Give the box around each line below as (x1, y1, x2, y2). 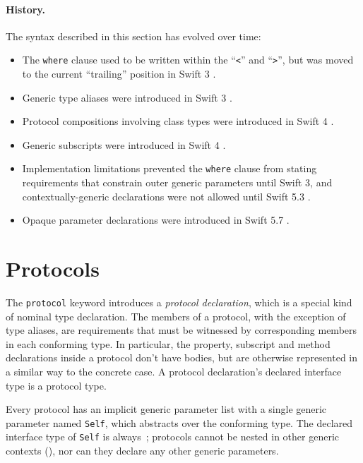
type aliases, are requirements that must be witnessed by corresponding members (6, 323, 357, 337)
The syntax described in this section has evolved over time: (6, 28, 261, 43)
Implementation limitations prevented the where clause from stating (22, 161, 317, 176)
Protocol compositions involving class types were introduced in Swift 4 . (22, 114, 334, 128)
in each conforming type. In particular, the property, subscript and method (6, 336, 331, 351)
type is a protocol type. (6, 378, 107, 392)
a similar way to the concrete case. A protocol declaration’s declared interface (6, 364, 342, 379)
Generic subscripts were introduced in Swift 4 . (22, 137, 226, 152)
